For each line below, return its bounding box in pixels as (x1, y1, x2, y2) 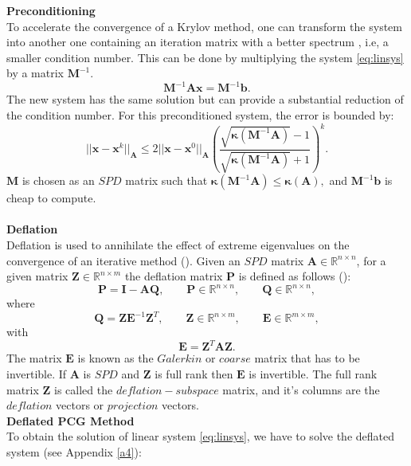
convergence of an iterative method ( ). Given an (6, 252, 241, 268)
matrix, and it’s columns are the (222, 381, 380, 397)
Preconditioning (6, 2, 96, 18)
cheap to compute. (6, 190, 96, 206)
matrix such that (125, 172, 208, 189)
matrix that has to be (254, 350, 360, 366)
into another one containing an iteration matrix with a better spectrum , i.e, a (6, 33, 389, 50)
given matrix (6, 268, 68, 284)
